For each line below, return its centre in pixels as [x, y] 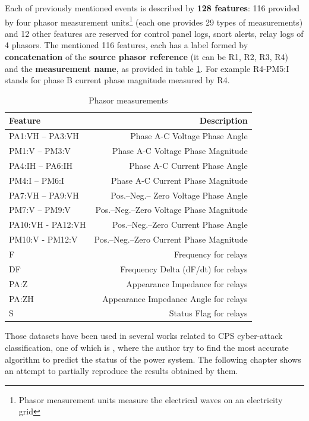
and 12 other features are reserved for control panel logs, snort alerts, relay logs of [154, 33]
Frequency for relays [211, 254]
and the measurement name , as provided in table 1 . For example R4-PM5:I [147, 68]
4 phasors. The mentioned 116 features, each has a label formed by [127, 45]
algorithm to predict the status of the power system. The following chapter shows [153, 359]
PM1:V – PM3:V [40, 151]
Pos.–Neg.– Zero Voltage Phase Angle [179, 195]
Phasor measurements [128, 100]
